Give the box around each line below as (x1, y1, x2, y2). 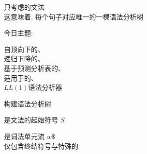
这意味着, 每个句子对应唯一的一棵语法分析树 (4, 11, 144, 21)
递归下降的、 (4, 53, 44, 64)
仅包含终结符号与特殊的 (4, 140, 78, 151)
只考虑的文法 (4, 2, 44, 12)
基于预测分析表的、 (4, 63, 65, 73)
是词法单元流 (4, 131, 44, 141)
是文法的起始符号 (4, 115, 58, 125)
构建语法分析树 (4, 98, 51, 108)
